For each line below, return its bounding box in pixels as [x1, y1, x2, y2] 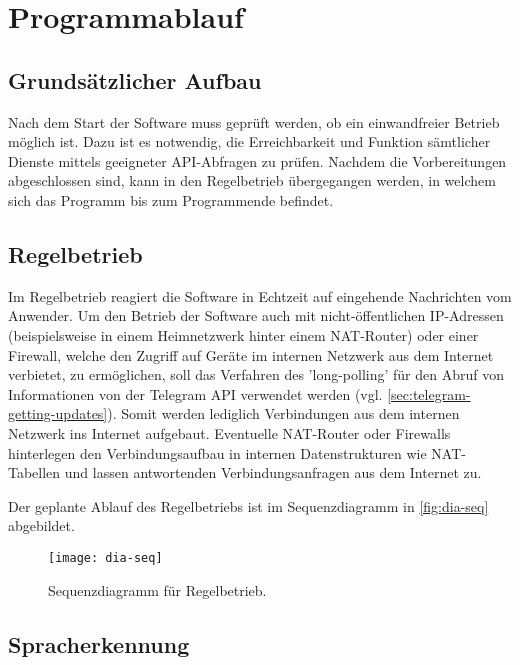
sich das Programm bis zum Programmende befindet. [8, 189, 334, 210]
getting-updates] [8, 403, 108, 424]
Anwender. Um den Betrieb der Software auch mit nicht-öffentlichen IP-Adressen [8, 305, 504, 326]
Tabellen [8, 462, 61, 483]
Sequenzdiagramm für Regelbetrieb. [48, 579, 267, 600]
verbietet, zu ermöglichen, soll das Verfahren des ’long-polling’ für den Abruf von [8, 364, 504, 385]
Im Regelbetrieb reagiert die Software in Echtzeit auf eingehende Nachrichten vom [8, 285, 512, 306]
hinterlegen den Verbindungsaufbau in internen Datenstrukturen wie [8, 442, 427, 463]
